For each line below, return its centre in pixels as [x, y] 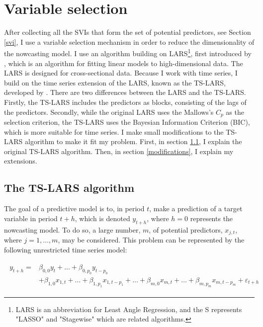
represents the [212, 218]
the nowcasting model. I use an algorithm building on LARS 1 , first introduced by [128, 52]
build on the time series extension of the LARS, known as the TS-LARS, [115, 82]
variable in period [31, 218]
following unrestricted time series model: [66, 249]
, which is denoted [102, 218]
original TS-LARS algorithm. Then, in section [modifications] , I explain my [119, 151]
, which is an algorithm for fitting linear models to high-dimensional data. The [124, 63]
